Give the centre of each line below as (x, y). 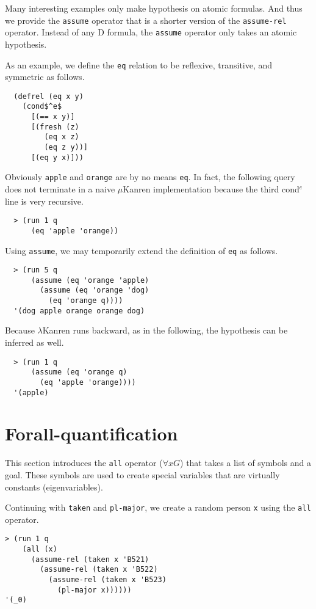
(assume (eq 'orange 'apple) (90, 280)
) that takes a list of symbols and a (246, 463)
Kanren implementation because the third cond (211, 189)
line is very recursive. (44, 201)
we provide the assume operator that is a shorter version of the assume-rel (146, 20)
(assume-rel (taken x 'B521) (90, 559)
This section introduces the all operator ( (84, 463)
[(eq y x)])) (57, 157)
